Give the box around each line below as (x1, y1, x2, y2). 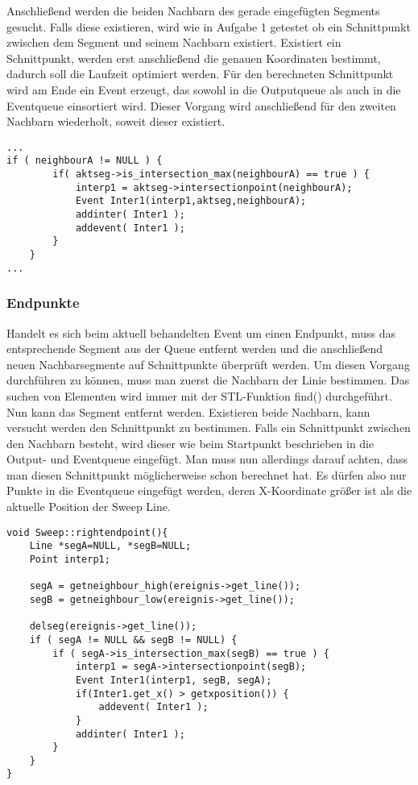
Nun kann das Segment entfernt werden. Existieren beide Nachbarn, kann (6, 403, 370, 420)
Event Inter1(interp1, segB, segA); (75, 674, 272, 686)
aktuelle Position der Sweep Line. (6, 498, 171, 515)
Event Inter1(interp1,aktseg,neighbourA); (75, 195, 307, 207)
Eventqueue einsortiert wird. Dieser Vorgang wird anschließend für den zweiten (6, 97, 396, 114)
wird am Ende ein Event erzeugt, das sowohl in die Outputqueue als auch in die (6, 81, 401, 98)
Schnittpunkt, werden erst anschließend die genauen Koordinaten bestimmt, (6, 49, 381, 66)
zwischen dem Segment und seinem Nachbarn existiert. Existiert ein (6, 34, 341, 51)
